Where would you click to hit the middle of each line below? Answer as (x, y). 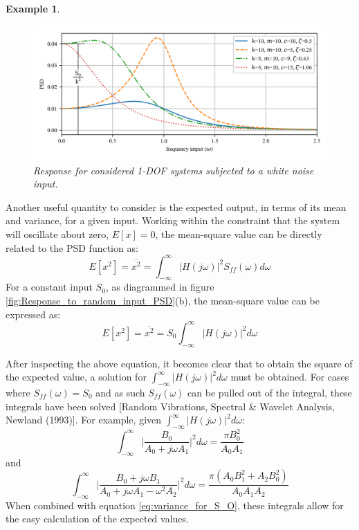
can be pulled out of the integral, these (270, 392)
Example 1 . (33, 8)
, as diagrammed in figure (160, 287)
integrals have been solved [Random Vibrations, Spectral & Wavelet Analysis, (170, 406)
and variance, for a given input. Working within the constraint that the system (173, 220)
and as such (120, 392)
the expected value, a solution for (76, 377)
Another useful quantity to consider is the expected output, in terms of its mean (176, 207)
